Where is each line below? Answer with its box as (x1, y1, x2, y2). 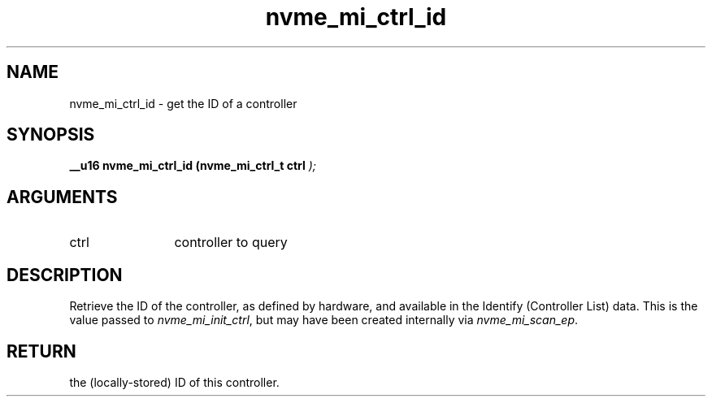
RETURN (7, 340, 76, 362)
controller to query (174, 234, 288, 251)
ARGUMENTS (7, 186, 118, 207)
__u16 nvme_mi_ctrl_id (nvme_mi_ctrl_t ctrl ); (69, 158, 317, 173)
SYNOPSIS (7, 124, 95, 145)
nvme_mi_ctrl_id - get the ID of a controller (69, 96, 297, 110)
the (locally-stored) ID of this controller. (69, 375, 280, 389)
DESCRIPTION (7, 264, 123, 285)
